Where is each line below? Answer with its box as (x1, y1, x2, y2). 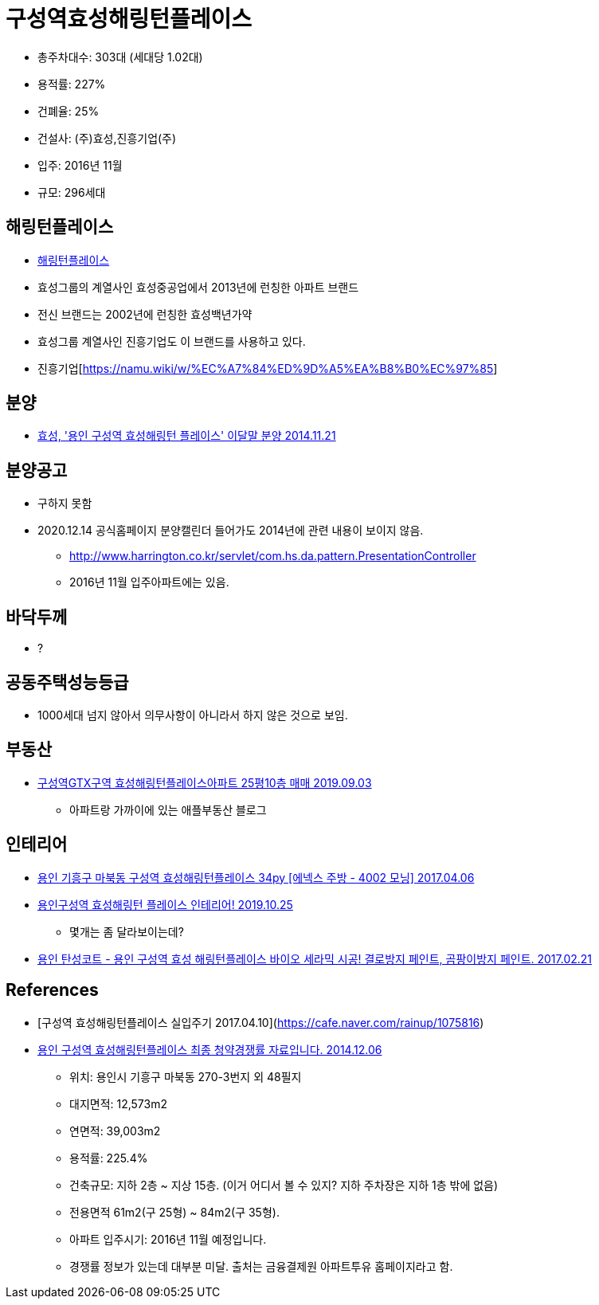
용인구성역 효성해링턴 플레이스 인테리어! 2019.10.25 (37, 897, 293, 911)
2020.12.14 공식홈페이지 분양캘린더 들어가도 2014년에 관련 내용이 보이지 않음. (37, 523, 424, 538)
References (6, 980, 99, 1001)
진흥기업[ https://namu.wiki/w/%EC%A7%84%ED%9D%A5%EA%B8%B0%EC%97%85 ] (37, 361, 498, 375)
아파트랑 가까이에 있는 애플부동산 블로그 (69, 802, 267, 817)
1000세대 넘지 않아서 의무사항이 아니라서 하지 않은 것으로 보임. (37, 707, 348, 722)
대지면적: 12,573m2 (69, 1096, 168, 1111)
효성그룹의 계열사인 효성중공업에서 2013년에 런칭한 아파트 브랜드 (37, 280, 359, 294)
